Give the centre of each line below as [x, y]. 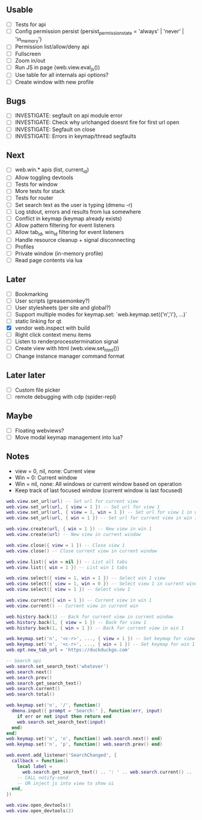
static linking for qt [38, 321]
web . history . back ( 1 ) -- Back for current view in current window [90, 617]
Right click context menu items [53, 334]
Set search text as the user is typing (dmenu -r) [74, 205]
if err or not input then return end [64, 716]
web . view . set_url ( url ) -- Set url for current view [72, 501]
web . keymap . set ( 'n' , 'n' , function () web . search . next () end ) [84, 739]
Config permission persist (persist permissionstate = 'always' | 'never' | [99, 32]
